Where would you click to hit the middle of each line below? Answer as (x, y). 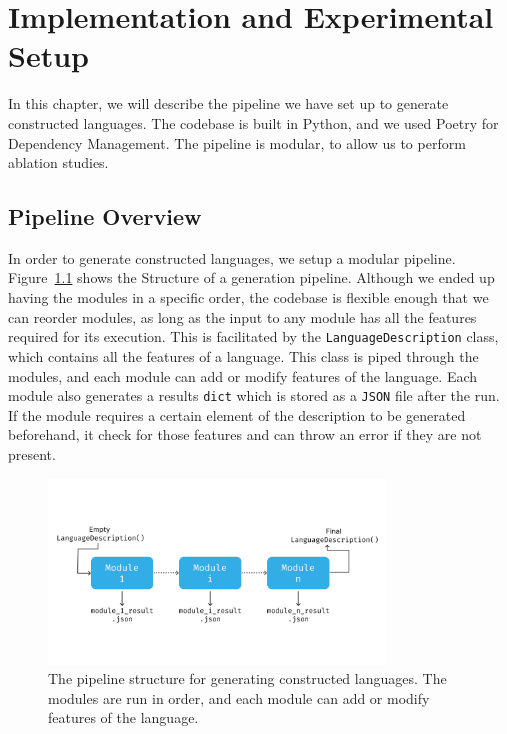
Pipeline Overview (105, 216)
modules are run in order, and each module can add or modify (239, 697)
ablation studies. (58, 162)
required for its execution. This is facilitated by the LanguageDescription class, (253, 336)
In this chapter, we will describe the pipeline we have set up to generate (228, 103)
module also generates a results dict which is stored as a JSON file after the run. (254, 395)
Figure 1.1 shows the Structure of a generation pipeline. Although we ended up (251, 277)
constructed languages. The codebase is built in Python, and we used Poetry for (253, 122)
